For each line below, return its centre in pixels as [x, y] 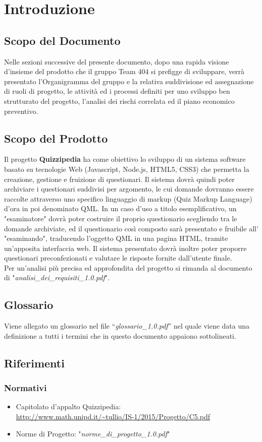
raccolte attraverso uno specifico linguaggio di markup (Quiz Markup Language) [128, 198]
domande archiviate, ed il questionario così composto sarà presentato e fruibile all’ [131, 228]
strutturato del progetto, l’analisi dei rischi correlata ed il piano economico [119, 101]
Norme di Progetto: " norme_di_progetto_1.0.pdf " [93, 433]
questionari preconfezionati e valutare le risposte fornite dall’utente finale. [118, 258]
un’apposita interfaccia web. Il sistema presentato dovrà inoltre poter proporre [125, 248]
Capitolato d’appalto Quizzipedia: [68, 406]
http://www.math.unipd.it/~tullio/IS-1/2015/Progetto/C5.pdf [113, 417]
